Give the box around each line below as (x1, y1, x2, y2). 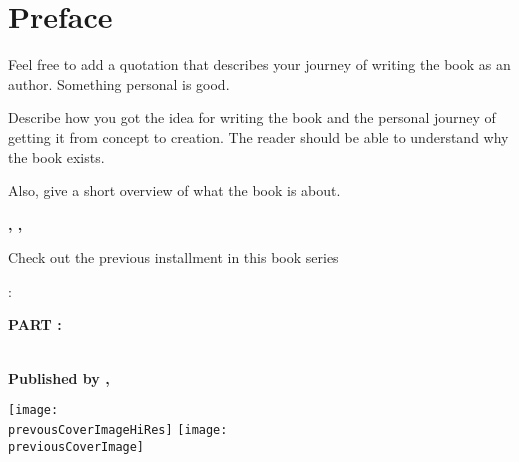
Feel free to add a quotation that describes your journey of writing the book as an (8, 54, 511, 75)
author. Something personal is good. (8, 73, 230, 94)
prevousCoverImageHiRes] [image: (8, 422, 228, 437)
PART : (8, 314, 62, 335)
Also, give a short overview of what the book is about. (8, 180, 341, 201)
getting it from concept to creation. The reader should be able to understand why (8, 126, 509, 147)
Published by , (8, 367, 110, 388)
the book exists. (8, 146, 105, 167)
